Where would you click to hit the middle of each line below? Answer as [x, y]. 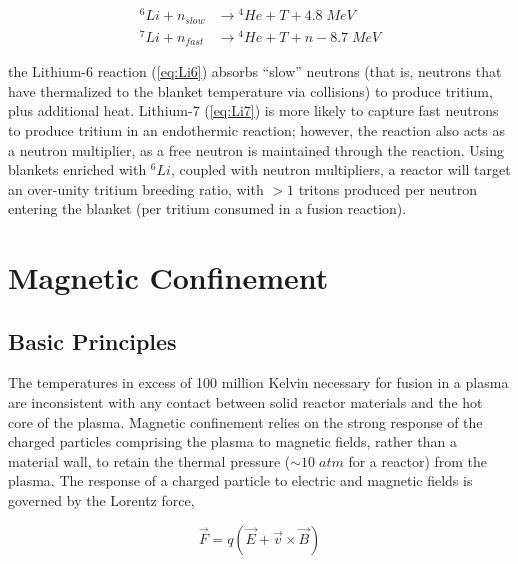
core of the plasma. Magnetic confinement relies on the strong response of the [245, 421]
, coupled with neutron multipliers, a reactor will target [340, 169]
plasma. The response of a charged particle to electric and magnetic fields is [240, 480]
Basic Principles [92, 340]
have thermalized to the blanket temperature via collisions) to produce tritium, [250, 90]
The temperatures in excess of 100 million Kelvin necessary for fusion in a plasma [258, 382]
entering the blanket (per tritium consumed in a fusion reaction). [207, 208]
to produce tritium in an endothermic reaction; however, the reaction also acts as [257, 129]
